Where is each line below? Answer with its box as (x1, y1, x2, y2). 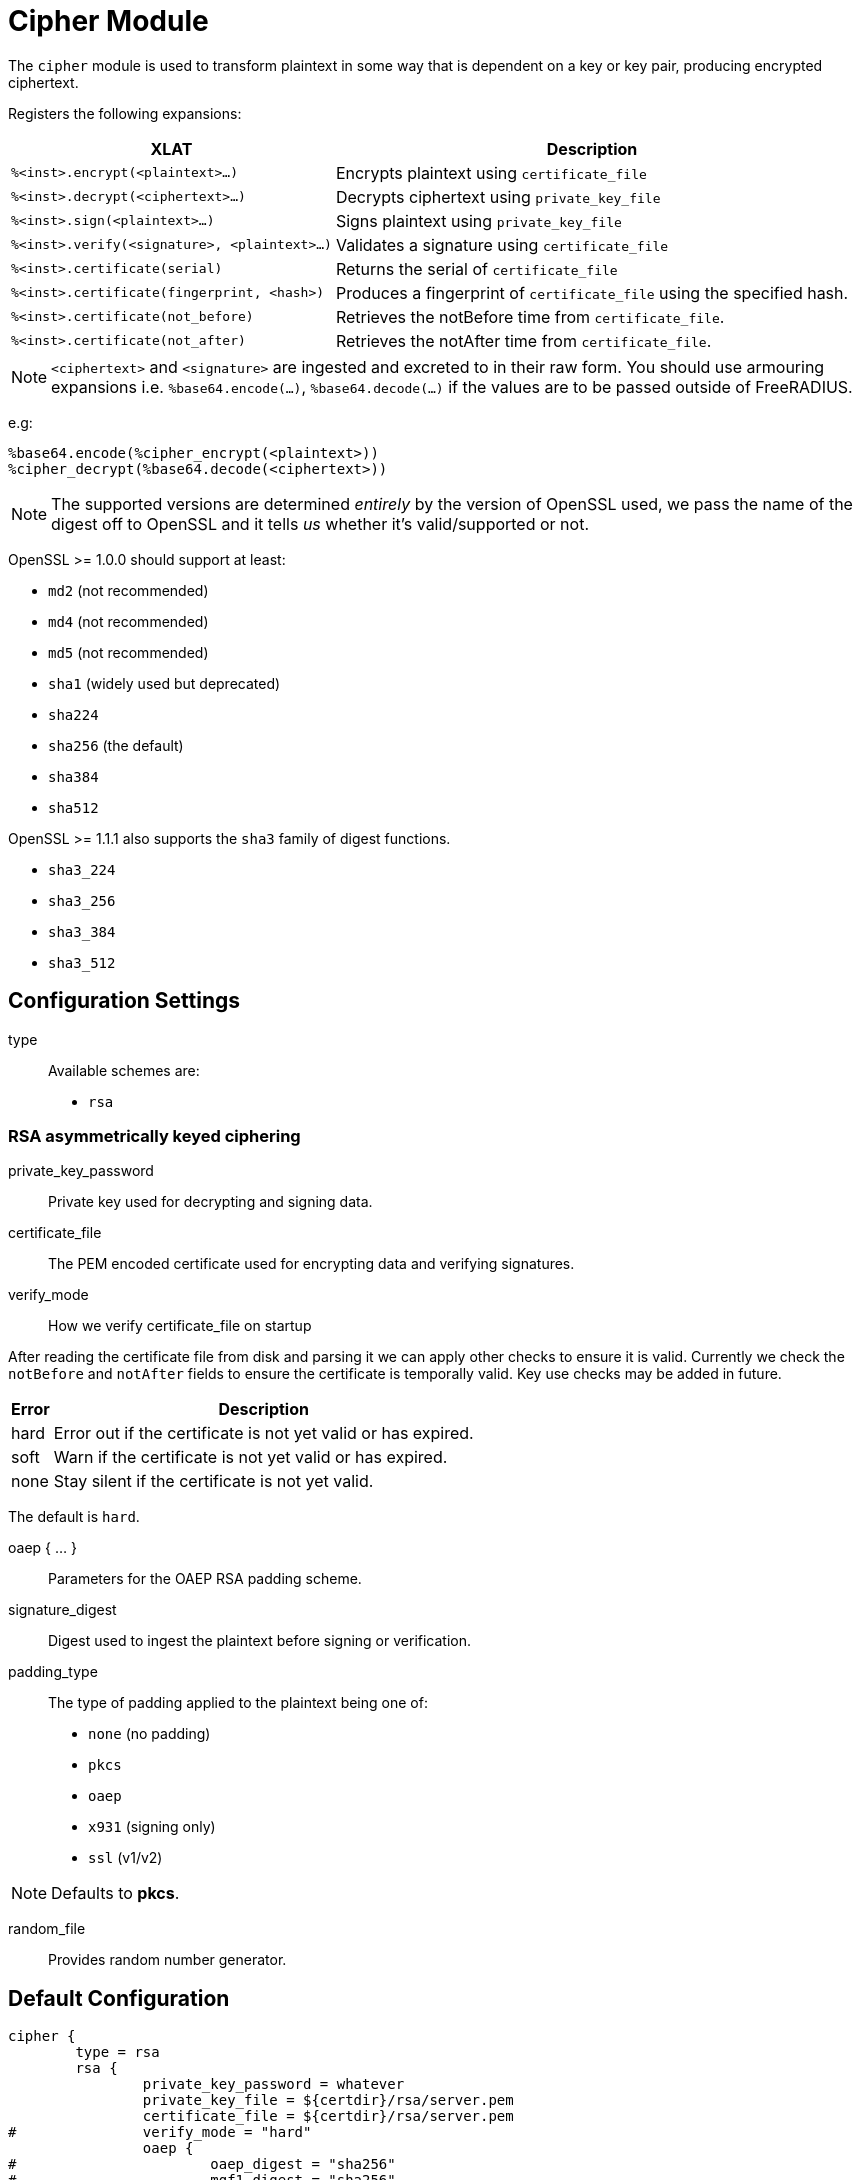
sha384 (48, 768, 99, 785)
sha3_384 (48, 923, 116, 940)
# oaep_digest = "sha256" (8, 2156, 396, 2173)
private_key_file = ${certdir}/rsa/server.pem (142, 2092, 514, 2109)
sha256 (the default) (48, 736, 184, 754)
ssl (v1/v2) (88, 1849, 163, 1867)
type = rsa (75, 2044, 160, 2061)
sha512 (48, 799, 99, 816)
